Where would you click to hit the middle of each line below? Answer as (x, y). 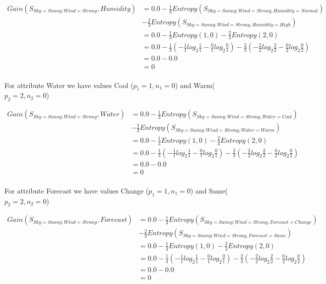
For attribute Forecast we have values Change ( (77, 190)
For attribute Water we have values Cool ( (69, 85)
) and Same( (209, 190)
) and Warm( (195, 85)
